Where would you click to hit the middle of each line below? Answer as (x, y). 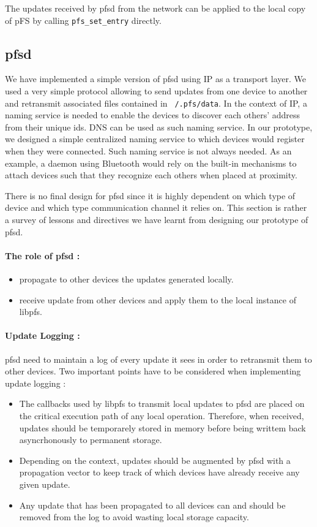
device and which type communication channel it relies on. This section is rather (156, 207)
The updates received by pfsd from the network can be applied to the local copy (155, 8)
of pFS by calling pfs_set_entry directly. (83, 20)
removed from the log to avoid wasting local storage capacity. (134, 517)
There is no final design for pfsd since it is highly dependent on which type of (150, 195)
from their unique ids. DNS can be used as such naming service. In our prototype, (159, 127)
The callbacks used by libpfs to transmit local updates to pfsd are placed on (162, 404)
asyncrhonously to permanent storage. (91, 440)
